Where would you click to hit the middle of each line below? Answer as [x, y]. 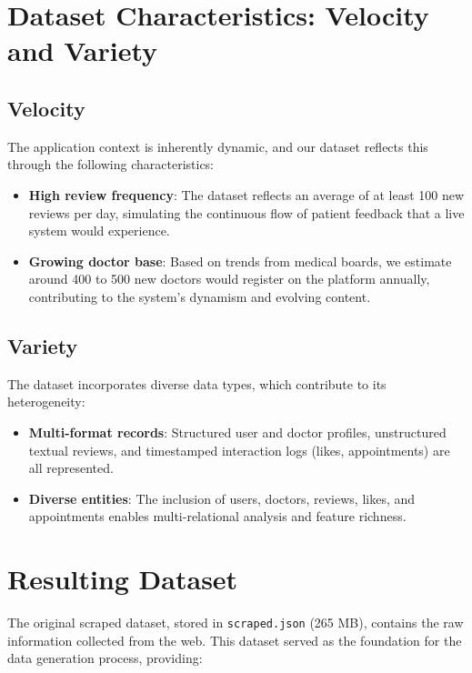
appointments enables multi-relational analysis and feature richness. [217, 516]
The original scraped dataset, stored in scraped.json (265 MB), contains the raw [236, 622]
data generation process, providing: [105, 658]
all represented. [71, 468]
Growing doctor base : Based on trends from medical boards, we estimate [240, 261]
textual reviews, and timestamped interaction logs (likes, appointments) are [239, 450]
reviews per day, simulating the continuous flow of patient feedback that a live [246, 212]
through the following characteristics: [111, 164]
